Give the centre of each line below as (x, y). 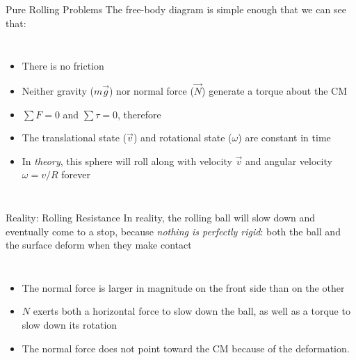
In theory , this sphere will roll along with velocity (127, 161)
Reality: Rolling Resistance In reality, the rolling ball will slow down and (161, 217)
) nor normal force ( (152, 91)
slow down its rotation (70, 324)
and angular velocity (289, 161)
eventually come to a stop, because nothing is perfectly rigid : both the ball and (173, 231)
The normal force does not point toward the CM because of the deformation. (186, 348)
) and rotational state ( (183, 138)
